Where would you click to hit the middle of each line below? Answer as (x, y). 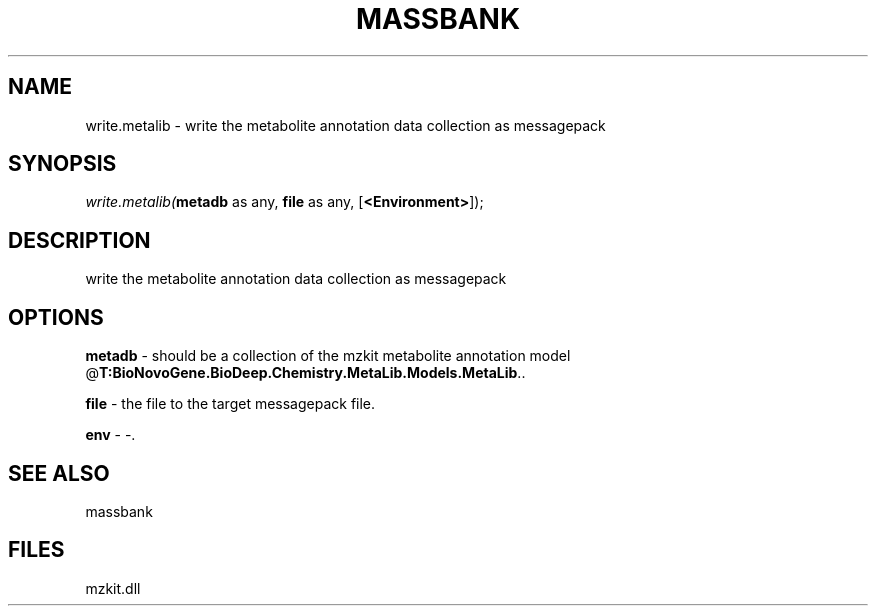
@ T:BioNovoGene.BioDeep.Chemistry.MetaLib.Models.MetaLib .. (305, 373)
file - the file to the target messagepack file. (230, 404)
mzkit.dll (113, 588)
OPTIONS (56, 317)
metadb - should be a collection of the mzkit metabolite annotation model (328, 356)
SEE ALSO (59, 473)
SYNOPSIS (62, 164)
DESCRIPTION (79, 240)
